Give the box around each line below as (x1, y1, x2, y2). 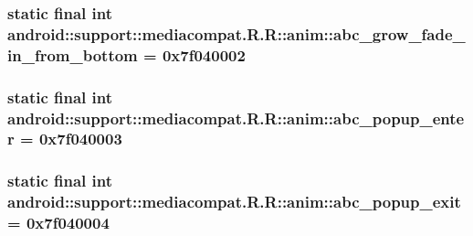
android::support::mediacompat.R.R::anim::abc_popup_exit (7, 190, 461, 213)
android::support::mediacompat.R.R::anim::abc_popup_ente (7, 106, 465, 129)
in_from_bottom (7, 43, 138, 66)
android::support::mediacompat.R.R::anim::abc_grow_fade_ (7, 22, 466, 45)
